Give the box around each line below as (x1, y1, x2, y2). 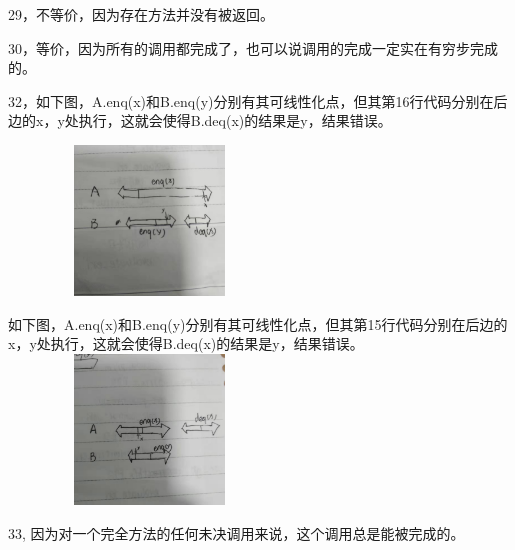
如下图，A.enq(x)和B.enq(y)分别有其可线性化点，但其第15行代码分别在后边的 (8, 313, 508, 334)
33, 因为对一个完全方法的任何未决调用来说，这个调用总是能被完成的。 (8, 522, 465, 543)
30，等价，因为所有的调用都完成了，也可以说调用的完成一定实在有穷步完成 (8, 37, 498, 58)
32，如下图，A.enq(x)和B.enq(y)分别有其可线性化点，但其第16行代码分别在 (8, 90, 494, 111)
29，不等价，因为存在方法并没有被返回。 (8, 4, 274, 24)
